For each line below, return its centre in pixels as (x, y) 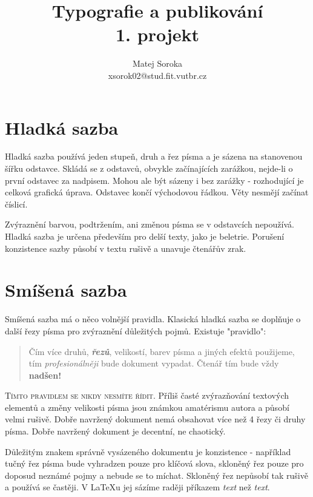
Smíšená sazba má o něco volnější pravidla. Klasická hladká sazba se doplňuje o (153, 319)
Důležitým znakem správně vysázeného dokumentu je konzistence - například (148, 451)
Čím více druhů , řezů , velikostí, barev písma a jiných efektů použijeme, (162, 351)
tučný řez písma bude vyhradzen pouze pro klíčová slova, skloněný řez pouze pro (154, 463)
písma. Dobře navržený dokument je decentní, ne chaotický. (115, 431)
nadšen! (45, 375)
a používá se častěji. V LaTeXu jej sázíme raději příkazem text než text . (137, 487)
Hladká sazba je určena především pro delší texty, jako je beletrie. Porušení (145, 236)
